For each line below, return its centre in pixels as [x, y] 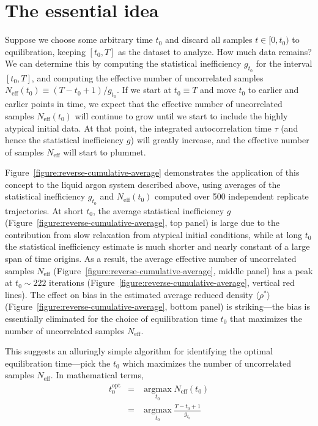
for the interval [284, 63]
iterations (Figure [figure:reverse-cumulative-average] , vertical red [172, 282]
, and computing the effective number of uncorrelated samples [147, 77]
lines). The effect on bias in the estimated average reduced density [129, 294]
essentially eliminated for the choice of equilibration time [111, 319]
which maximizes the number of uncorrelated [207, 363]
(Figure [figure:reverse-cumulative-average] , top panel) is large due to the [142, 222]
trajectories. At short [44, 210]
